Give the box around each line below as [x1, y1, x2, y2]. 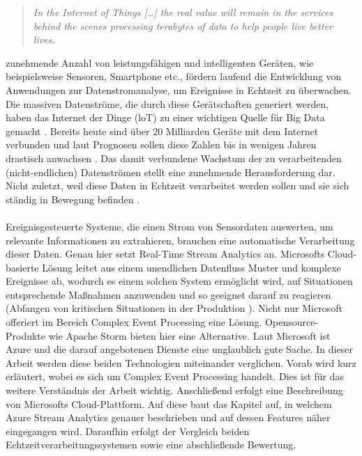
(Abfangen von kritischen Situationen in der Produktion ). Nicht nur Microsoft [6, 301, 342, 315]
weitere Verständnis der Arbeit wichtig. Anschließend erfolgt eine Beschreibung [6, 383, 343, 398]
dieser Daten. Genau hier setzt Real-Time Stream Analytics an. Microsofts [6, 246, 325, 261]
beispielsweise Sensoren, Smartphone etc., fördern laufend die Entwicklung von [6, 69, 342, 84]
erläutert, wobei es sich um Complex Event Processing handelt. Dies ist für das [6, 369, 345, 384]
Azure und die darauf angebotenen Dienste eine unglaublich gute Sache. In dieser [6, 342, 353, 356]
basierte [6, 260, 39, 274]
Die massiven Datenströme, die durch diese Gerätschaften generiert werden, [6, 96, 329, 111]
